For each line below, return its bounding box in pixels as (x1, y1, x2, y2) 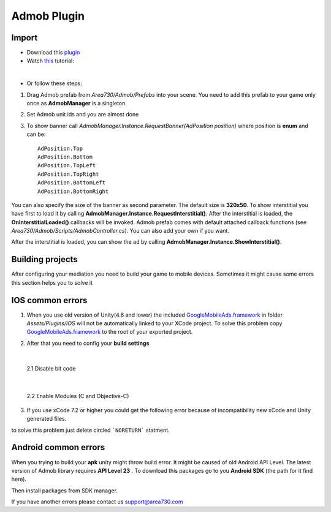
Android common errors (11, 442, 105, 453)
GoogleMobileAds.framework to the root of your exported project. (26, 328, 193, 336)
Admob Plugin (11, 9, 85, 23)
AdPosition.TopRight (37, 170, 99, 178)
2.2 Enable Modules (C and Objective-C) (26, 393, 129, 400)
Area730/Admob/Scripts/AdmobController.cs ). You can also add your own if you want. (11, 227, 230, 235)
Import (11, 32, 38, 43)
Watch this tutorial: (26, 57, 74, 64)
